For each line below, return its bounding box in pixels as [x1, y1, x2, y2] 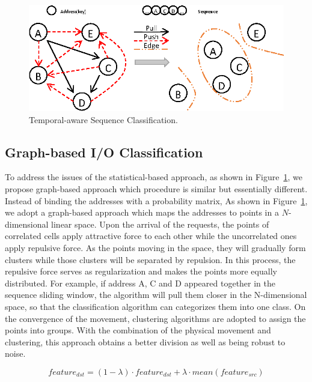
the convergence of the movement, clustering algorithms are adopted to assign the [5, 312, 306, 324]
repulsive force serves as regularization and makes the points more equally [5, 265, 277, 277]
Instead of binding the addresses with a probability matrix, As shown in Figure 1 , [5, 194, 308, 207]
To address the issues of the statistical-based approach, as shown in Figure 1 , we [5, 171, 302, 183]
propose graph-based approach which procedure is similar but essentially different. [5, 182, 308, 195]
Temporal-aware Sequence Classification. [29, 113, 178, 126]
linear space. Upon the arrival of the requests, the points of [51, 217, 269, 230]
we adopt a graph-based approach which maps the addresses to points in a [5, 206, 279, 219]
